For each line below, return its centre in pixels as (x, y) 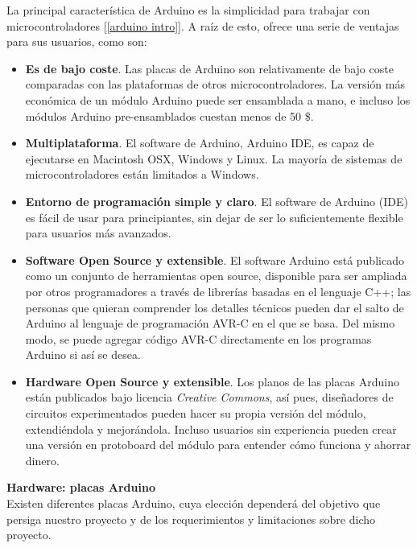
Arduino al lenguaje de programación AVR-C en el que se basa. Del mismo (210, 323)
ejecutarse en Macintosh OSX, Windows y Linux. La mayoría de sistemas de (214, 158)
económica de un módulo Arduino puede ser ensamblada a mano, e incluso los (218, 99)
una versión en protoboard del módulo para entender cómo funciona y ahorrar (218, 445)
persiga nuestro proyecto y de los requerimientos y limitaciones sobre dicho (191, 519)
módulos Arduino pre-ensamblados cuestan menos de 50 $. (169, 115)
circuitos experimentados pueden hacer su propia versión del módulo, (196, 413)
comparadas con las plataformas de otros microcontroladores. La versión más (215, 84)
